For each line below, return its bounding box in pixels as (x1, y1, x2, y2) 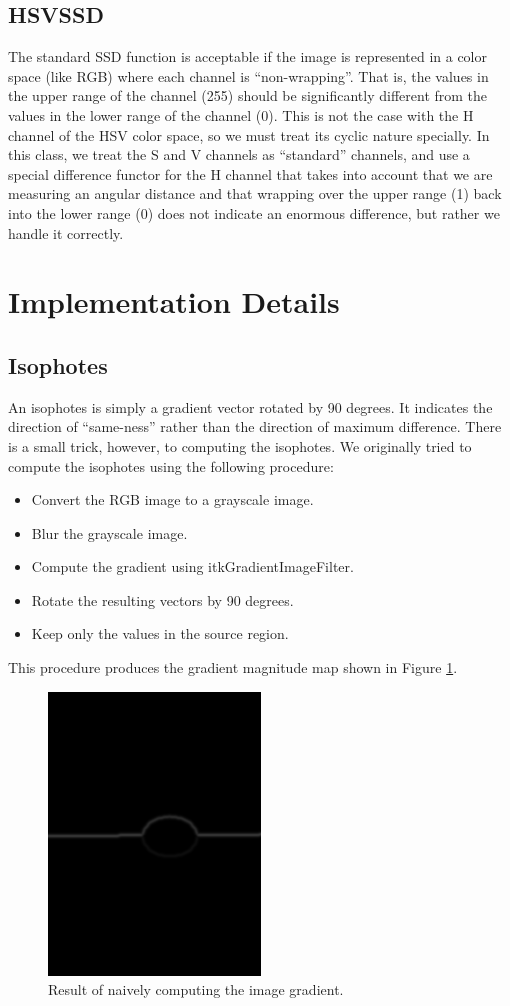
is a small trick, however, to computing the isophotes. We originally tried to (8, 435, 472, 456)
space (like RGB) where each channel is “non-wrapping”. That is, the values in (8, 65, 489, 86)
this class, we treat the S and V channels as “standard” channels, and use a (8, 144, 470, 165)
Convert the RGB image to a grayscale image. (31, 489, 314, 510)
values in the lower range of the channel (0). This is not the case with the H (8, 104, 474, 125)
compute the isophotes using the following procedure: (8, 455, 334, 476)
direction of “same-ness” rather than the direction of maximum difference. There (8, 416, 502, 437)
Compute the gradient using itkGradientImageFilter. (31, 556, 354, 577)
